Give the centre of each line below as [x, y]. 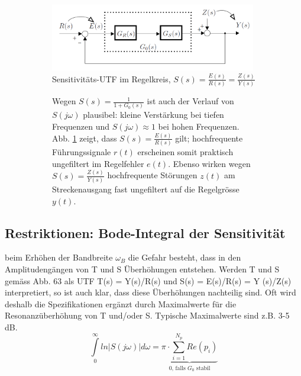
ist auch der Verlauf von [190, 101]
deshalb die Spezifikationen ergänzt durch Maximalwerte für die [121, 303]
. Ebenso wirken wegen [209, 163]
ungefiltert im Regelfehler [98, 163]
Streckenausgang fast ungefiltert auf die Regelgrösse [146, 189]
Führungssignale [82, 152]
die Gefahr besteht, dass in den [185, 257]
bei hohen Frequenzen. [199, 126]
